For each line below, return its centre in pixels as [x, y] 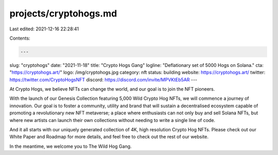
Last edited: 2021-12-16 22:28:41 [44, 29]
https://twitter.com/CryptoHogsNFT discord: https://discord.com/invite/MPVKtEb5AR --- [103, 79]
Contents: [20, 38]
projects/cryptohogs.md [63, 13]
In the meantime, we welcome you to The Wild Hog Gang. [71, 146]
